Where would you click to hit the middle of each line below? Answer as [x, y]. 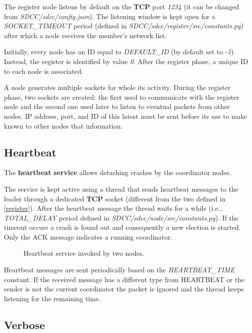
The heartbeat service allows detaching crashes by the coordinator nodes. [118, 172]
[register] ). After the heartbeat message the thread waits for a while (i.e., [113, 208]
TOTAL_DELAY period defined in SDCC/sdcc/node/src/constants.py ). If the [121, 217]
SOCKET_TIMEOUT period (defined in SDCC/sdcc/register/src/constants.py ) [124, 26]
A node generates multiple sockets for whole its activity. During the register [117, 87]
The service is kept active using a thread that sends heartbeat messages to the [121, 189]
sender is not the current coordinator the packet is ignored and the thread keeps [124, 289]
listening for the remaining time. [52, 298]
